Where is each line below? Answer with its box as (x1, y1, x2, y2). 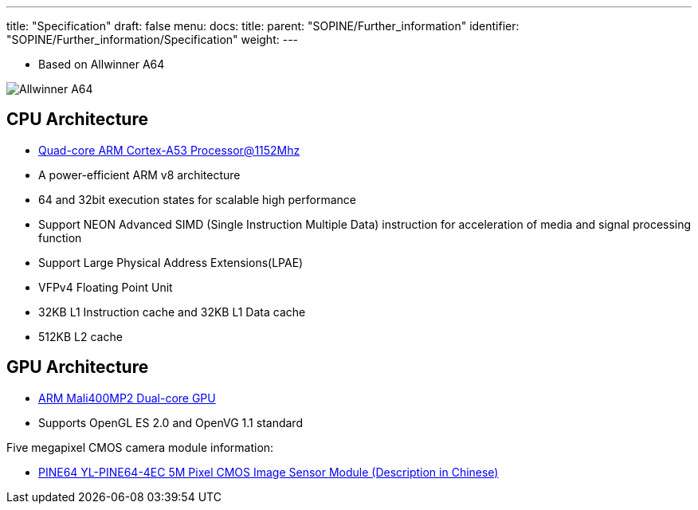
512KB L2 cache (38, 329, 123, 343)
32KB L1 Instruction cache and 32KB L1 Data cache (38, 304, 306, 319)
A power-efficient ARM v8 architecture (38, 167, 241, 182)
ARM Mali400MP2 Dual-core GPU (38, 390, 216, 405)
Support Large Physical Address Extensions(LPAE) (38, 255, 304, 269)
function (38, 230, 82, 245)
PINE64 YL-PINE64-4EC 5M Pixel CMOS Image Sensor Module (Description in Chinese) (38, 465, 499, 479)
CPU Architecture (6, 109, 148, 130)
